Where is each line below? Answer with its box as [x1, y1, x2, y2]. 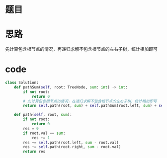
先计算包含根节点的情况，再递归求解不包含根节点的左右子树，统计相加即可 [5, 46, 158, 52]
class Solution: [5, 80, 39, 85]
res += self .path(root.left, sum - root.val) [23, 140, 119, 145]
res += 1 [31, 135, 50, 140]
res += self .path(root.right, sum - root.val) [23, 145, 121, 150]
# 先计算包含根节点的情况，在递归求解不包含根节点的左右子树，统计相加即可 [23, 98, 157, 104]
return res [23, 149, 46, 154]
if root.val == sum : [23, 131, 66, 136]
